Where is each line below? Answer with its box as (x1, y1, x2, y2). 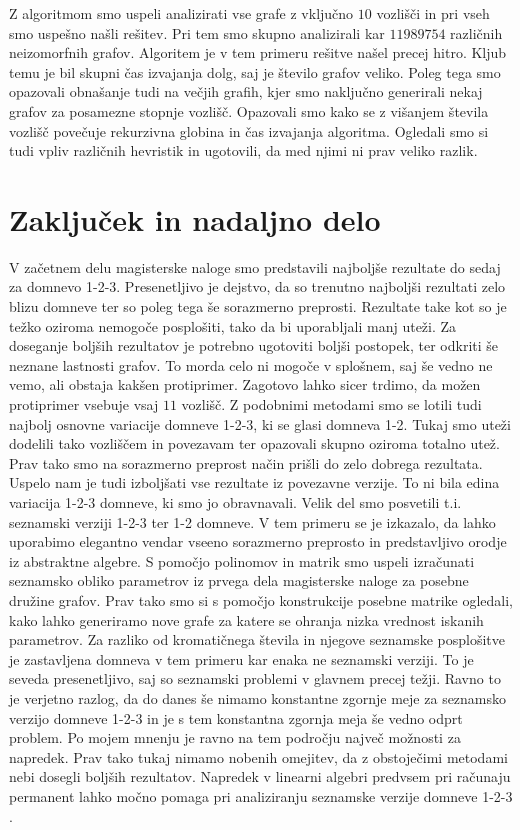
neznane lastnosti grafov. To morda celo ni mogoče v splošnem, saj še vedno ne (9, 354, 493, 375)
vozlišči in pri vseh (376, 3, 490, 23)
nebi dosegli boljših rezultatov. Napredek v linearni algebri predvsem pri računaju (9, 766, 511, 787)
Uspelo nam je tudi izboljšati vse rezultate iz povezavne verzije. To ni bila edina (9, 472, 500, 493)
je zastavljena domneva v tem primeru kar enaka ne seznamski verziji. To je (9, 648, 474, 669)
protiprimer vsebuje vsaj (9, 394, 159, 415)
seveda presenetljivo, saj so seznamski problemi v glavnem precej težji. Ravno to (9, 668, 501, 689)
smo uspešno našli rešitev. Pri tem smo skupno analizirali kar (9, 22, 385, 43)
